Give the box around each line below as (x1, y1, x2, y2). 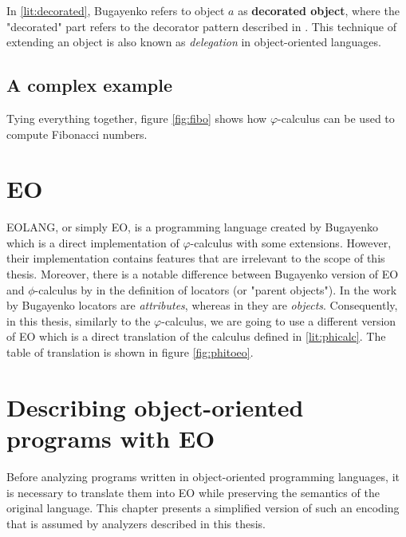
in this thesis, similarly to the (6, 312, 151, 329)
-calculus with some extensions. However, (190, 234, 392, 251)
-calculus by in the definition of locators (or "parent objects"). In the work (34, 281, 397, 298)
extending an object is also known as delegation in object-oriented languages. (6, 34, 381, 50)
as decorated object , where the (238, 2, 400, 18)
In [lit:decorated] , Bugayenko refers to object (6, 2, 225, 18)
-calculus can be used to (278, 109, 395, 126)
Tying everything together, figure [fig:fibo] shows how (6, 109, 267, 126)
